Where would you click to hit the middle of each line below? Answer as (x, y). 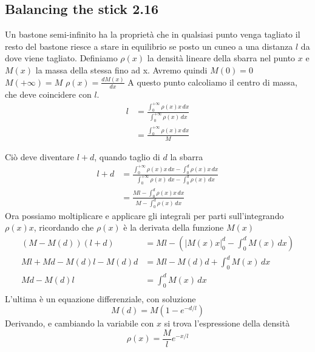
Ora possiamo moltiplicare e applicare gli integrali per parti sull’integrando (144, 215)
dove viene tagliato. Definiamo (61, 58)
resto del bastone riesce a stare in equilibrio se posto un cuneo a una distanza (149, 46)
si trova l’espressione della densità (227, 323)
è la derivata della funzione (174, 227)
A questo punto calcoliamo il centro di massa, (212, 82)
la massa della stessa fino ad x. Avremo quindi (121, 69)
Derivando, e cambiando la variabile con (80, 323)
